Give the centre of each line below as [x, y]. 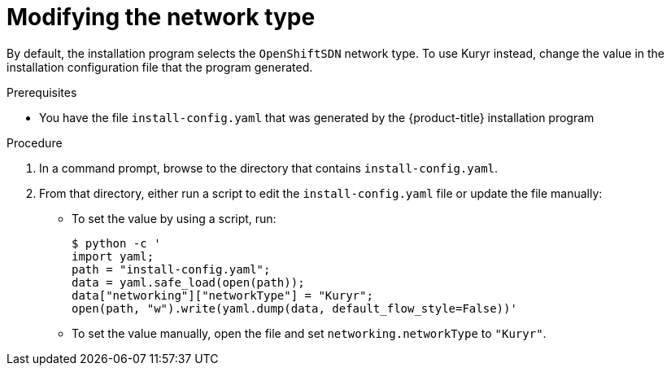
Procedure [35, 142]
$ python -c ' [116, 243]
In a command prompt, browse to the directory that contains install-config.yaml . [269, 168]
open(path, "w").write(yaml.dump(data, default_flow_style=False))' [294, 308]
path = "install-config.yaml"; [171, 269]
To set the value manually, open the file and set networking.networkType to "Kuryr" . [309, 333]
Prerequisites [42, 92]
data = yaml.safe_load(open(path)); [188, 282]
